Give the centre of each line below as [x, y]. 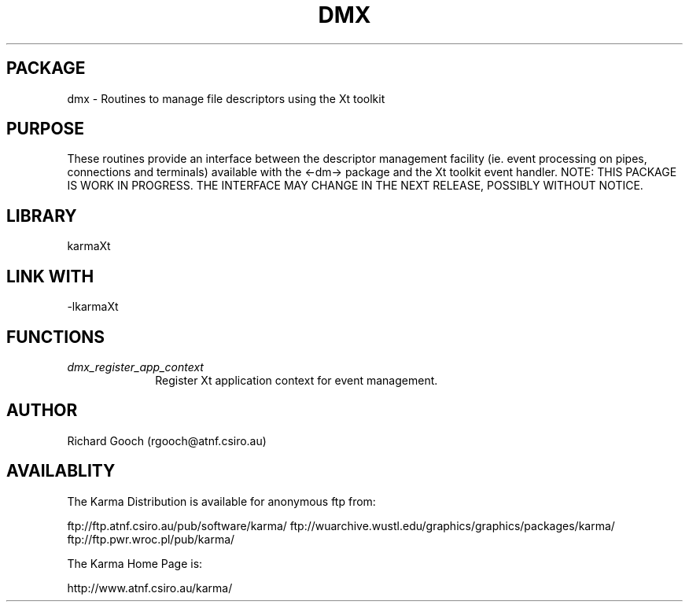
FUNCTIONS [56, 337]
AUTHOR [42, 411]
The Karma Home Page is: [135, 563]
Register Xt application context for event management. [297, 380]
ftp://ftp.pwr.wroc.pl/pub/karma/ [151, 539]
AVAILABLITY [61, 471]
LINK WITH [50, 276]
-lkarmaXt [93, 307]
